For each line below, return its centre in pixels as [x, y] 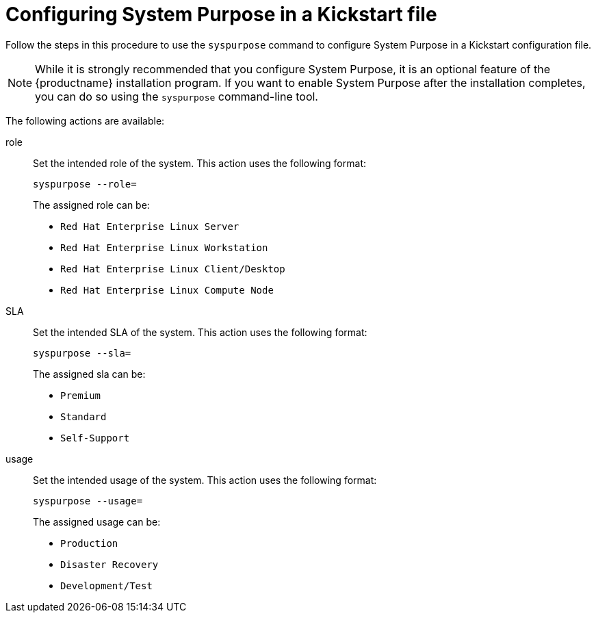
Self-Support [95, 438]
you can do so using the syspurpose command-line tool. [177, 96]
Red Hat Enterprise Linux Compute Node [167, 290]
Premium [81, 395]
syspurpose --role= [85, 184]
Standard [83, 416]
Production [89, 543]
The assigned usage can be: [97, 522]
